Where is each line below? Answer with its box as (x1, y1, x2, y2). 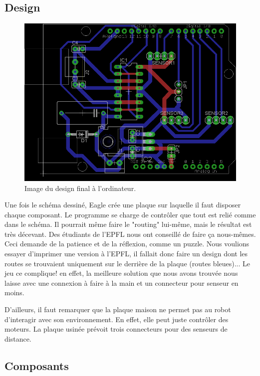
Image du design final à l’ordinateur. (24, 183, 136, 193)
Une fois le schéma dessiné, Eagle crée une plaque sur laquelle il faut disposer (4, 199, 241, 210)
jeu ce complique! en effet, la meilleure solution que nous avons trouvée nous (4, 268, 238, 278)
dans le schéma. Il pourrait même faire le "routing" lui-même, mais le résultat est (4, 219, 252, 229)
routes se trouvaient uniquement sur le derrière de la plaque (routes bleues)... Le (4, 258, 250, 268)
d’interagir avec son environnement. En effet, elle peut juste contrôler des (4, 314, 229, 324)
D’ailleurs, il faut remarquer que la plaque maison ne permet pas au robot (4, 304, 231, 315)
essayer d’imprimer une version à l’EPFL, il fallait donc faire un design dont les (4, 248, 248, 259)
